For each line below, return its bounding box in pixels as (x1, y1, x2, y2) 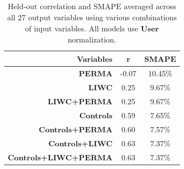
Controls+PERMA (39, 124, 113, 135)
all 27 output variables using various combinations (7, 12, 177, 23)
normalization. (68, 34, 116, 45)
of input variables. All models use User (25, 23, 159, 34)
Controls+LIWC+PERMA (8, 152, 113, 163)
